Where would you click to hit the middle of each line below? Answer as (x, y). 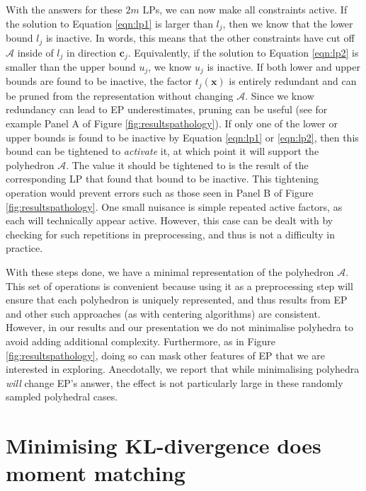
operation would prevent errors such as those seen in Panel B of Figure (160, 193)
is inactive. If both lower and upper (284, 66)
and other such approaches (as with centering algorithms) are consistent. (163, 313)
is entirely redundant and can (293, 81)
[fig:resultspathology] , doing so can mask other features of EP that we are (165, 355)
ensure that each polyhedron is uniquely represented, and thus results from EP (177, 300)
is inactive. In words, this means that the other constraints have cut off (200, 38)
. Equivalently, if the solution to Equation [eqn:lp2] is (243, 52)
